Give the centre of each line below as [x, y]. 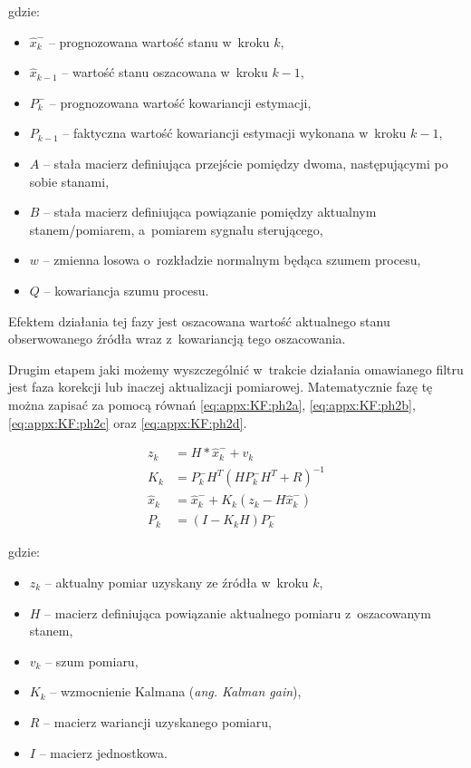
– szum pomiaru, [92, 661]
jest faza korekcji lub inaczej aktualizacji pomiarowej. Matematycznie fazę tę [221, 387]
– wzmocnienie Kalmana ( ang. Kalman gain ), [176, 691]
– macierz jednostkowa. [103, 752]
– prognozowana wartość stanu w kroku [159, 41]
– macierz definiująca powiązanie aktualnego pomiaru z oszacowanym [238, 612]
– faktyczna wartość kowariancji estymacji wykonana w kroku [235, 133]
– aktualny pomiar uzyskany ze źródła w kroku [177, 582]
